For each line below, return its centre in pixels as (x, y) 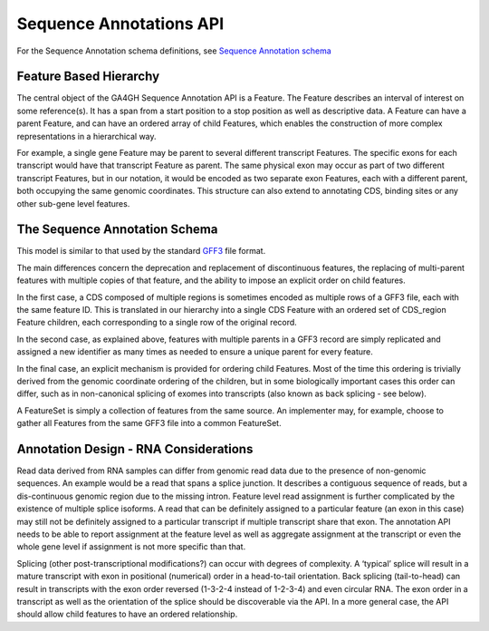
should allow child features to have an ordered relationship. (127, 614)
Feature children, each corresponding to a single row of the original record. (157, 323)
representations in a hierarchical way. (87, 136)
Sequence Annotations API (120, 24)
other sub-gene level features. (73, 203)
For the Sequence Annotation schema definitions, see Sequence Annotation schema (174, 51)
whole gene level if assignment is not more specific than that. (131, 547)
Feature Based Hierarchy (88, 77)
